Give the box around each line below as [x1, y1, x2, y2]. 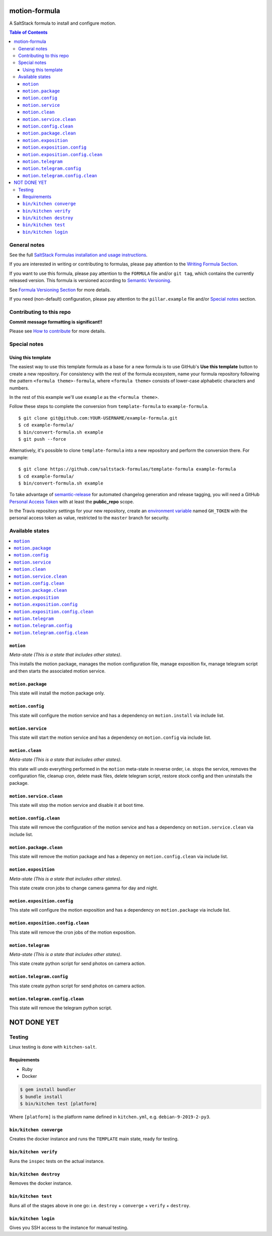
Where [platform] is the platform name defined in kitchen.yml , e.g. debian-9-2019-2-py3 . [9, 1114, 211, 1120]
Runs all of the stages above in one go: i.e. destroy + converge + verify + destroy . [9, 1202, 191, 1208]
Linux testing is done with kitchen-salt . [9, 1044, 97, 1050]
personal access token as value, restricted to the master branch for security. [9, 515, 170, 521]
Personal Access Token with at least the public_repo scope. [9, 499, 134, 505]
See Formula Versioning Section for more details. [9, 287, 111, 293]
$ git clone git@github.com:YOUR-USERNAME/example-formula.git [18, 415, 178, 421]
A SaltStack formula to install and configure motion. [9, 20, 116, 26]
